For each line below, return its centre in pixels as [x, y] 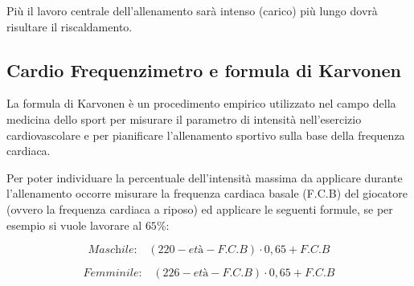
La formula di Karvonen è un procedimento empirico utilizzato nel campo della [201, 103]
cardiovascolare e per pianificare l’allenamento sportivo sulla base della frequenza [206, 135]
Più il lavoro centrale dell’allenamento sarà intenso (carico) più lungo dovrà [192, 10]
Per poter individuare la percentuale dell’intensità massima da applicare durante [205, 177]
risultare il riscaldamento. [70, 26]
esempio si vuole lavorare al [74, 225]
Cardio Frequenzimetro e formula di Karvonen [204, 69]
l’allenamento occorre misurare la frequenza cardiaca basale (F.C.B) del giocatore [207, 193]
